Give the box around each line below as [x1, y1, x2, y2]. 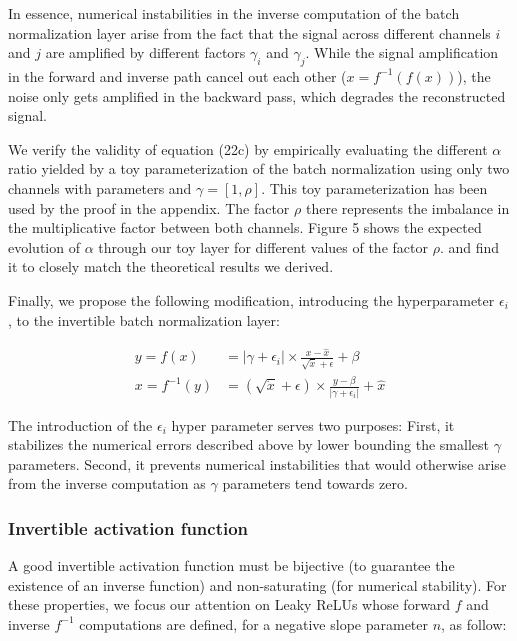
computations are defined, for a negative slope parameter [79, 613, 428, 634]
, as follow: [441, 613, 507, 634]
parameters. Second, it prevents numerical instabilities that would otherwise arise [8, 453, 507, 474]
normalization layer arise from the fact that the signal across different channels [8, 22, 491, 43]
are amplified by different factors [45, 42, 246, 63]
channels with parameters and [8, 177, 192, 198]
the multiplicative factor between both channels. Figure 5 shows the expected [8, 217, 482, 238]
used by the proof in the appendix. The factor [8, 197, 290, 218]
